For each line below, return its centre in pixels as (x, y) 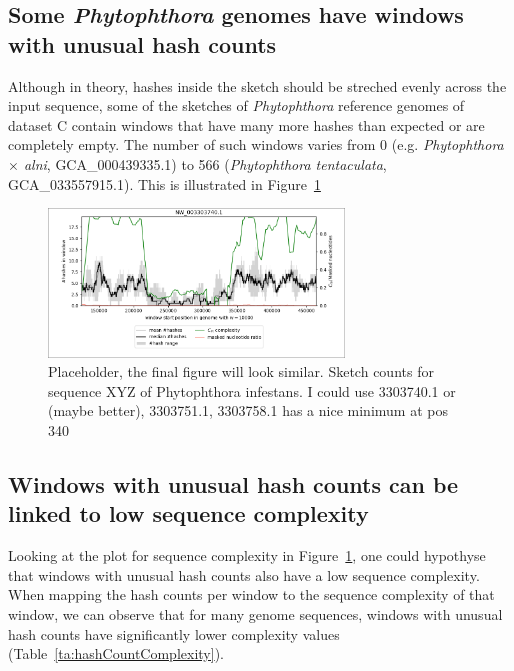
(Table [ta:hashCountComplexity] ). (116, 653)
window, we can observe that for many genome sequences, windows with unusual (255, 614)
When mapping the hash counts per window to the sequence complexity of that (251, 594)
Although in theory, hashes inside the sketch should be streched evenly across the (257, 85)
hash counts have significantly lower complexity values (174, 633)
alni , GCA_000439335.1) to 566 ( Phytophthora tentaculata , (205, 163)
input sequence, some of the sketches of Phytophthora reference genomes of (236, 105)
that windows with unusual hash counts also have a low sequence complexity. (244, 574)
